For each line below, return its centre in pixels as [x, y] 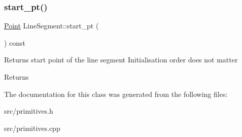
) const [15, 42]
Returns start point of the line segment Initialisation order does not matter [121, 60]
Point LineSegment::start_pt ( [51, 26]
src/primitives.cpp [32, 128]
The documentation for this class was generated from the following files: [116, 94]
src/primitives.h [29, 111]
